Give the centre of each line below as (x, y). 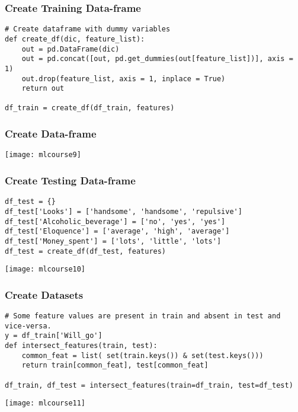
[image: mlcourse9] (43, 155)
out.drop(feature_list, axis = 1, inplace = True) (124, 79)
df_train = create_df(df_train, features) (90, 108)
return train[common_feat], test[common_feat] (115, 365)
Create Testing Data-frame (70, 180)
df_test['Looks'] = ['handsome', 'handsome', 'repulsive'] (124, 211)
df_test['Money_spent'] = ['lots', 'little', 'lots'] (113, 241)
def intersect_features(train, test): (81, 346)
